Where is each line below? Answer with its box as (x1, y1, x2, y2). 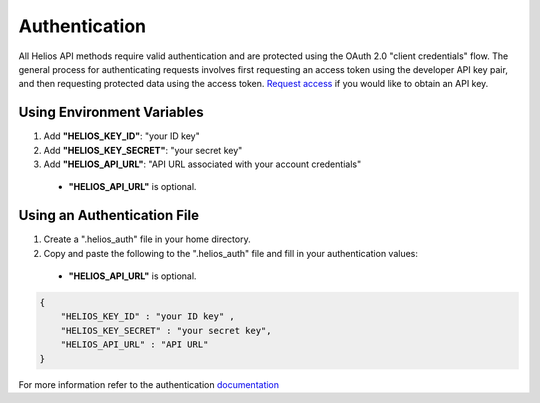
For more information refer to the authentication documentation (18, 378, 280, 390)
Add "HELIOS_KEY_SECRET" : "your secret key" (43, 144, 243, 156)
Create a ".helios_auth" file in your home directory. (43, 233, 251, 245)
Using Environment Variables (18, 104, 204, 121)
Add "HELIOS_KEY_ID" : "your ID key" (43, 130, 200, 142)
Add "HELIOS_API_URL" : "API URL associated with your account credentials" (43, 158, 362, 170)
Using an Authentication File (18, 207, 200, 224)
